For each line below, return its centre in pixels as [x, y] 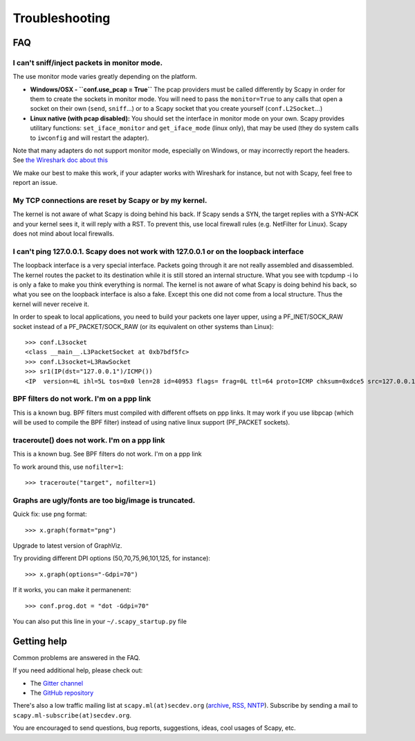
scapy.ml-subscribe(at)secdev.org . [72, 715]
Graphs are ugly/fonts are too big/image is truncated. [104, 500]
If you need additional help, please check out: [78, 670]
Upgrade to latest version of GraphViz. [67, 545]
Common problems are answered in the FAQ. [76, 657]
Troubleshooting [62, 18]
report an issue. [35, 183]
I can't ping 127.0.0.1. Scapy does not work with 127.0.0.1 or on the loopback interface [158, 251]
